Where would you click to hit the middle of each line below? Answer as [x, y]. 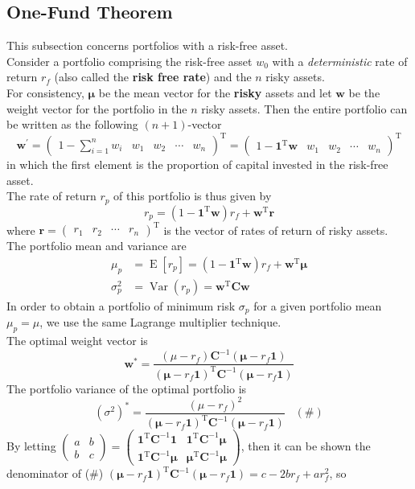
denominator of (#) [55, 473]
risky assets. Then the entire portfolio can [304, 108]
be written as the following [72, 124]
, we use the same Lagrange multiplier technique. [160, 322]
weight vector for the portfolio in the [97, 108]
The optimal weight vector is [77, 341]
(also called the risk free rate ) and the [153, 77]
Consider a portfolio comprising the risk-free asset [129, 61]
